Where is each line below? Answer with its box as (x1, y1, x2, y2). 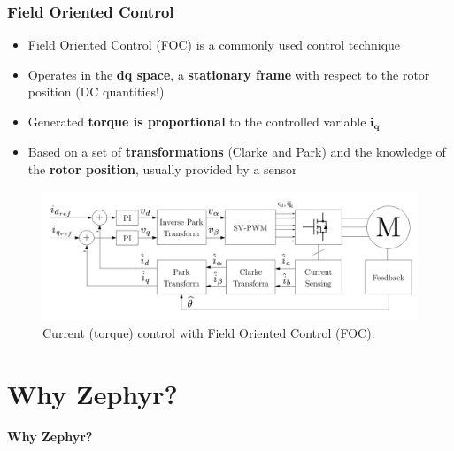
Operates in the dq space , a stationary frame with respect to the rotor (27, 65, 430, 83)
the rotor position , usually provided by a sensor (27, 160, 297, 179)
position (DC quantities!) (27, 82, 165, 101)
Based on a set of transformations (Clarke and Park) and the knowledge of (27, 142, 446, 161)
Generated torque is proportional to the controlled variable (27, 112, 366, 130)
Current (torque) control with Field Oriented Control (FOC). (42, 323, 375, 341)
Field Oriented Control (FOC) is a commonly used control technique (27, 35, 401, 54)
